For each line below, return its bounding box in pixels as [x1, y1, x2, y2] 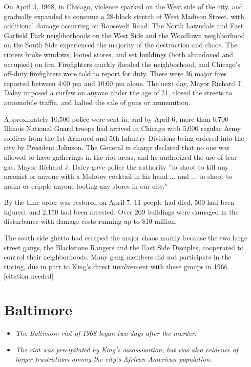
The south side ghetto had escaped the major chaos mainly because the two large [4, 233, 248, 243]
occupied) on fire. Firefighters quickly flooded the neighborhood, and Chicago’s [4, 59, 240, 69]
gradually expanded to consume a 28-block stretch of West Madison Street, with [4, 11, 244, 21]
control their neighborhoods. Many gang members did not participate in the [4, 252, 231, 262]
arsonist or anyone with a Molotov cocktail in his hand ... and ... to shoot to [4, 171, 232, 181]
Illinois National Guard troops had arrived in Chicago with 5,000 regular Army [4, 123, 241, 133]
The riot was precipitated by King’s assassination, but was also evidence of [15, 344, 238, 354]
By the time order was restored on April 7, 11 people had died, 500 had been [4, 197, 234, 207]
